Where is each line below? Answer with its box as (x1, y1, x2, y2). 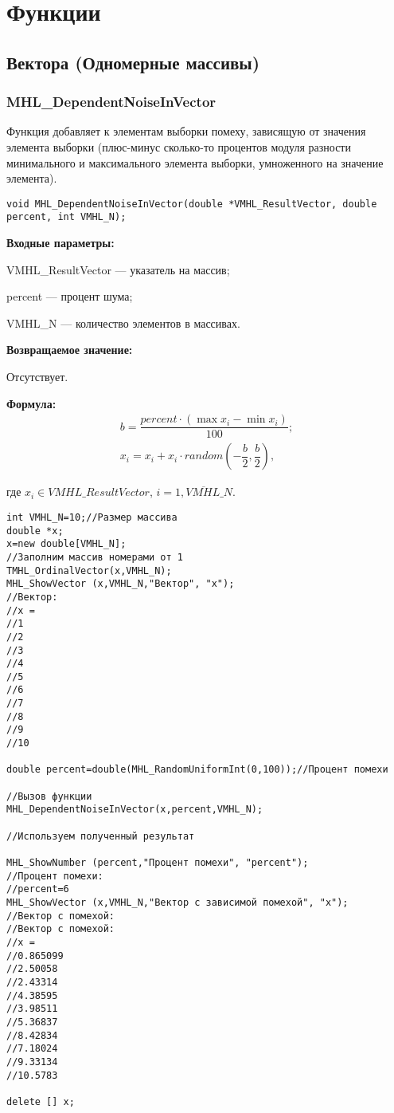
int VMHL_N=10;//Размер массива (6, 511, 177, 523)
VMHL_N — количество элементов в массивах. (6, 314, 240, 331)
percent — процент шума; (6, 288, 133, 305)
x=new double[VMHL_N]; (6, 538, 127, 550)
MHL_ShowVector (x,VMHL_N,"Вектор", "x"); (6, 578, 235, 590)
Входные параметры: (6, 234, 115, 251)
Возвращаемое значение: (6, 341, 133, 358)
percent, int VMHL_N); (6, 211, 127, 223)
